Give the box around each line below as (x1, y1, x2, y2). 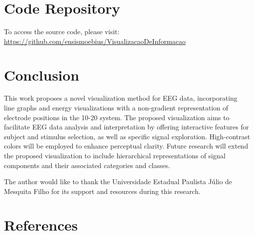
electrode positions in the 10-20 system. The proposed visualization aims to (4, 112, 230, 122)
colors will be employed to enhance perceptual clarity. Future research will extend (4, 141, 248, 151)
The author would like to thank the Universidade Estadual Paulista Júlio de (4, 176, 232, 187)
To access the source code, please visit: (4, 26, 120, 37)
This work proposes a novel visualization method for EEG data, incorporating (4, 93, 237, 103)
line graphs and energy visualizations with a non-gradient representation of (4, 103, 229, 113)
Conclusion (4, 64, 80, 85)
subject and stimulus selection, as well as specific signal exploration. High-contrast (4, 131, 250, 141)
